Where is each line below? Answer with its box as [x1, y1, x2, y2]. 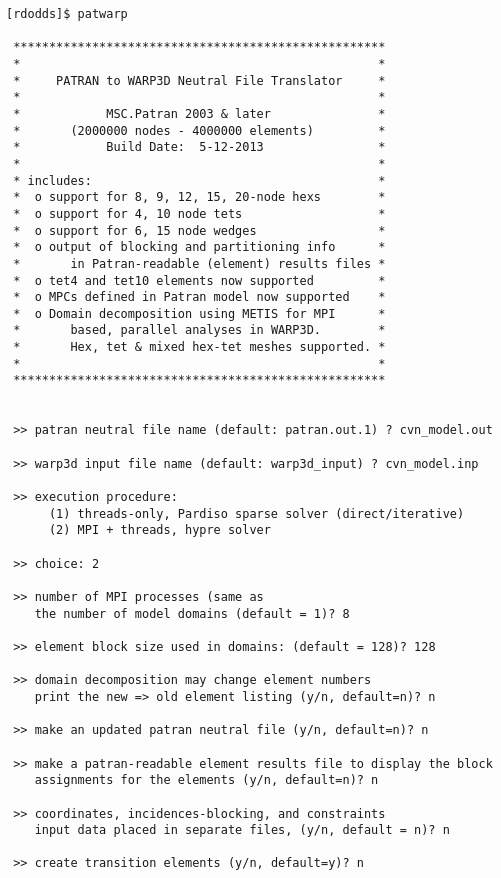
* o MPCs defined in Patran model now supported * [13, 290, 386, 305]
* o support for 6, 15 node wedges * [13, 223, 386, 238]
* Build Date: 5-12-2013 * [13, 140, 386, 155]
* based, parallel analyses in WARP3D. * [13, 323, 386, 338]
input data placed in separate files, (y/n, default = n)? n [34, 823, 450, 838]
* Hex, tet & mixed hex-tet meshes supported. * [13, 340, 386, 355]
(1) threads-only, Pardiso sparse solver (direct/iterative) [48, 506, 465, 521]
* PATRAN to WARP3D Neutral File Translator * [13, 73, 386, 88]
